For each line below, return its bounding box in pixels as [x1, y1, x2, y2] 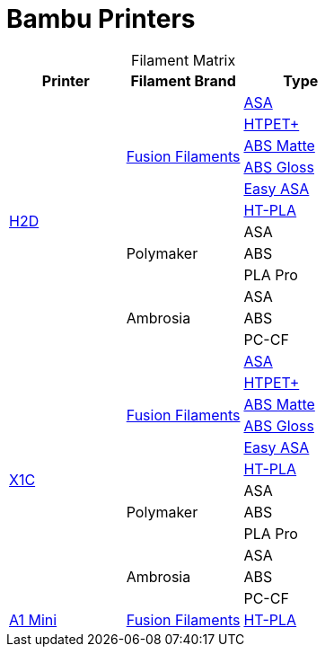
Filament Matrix [131, 50, 236, 69]
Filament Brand [130, 71, 236, 90]
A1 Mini [9, 610, 57, 629]
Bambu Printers [6, 4, 196, 34]
